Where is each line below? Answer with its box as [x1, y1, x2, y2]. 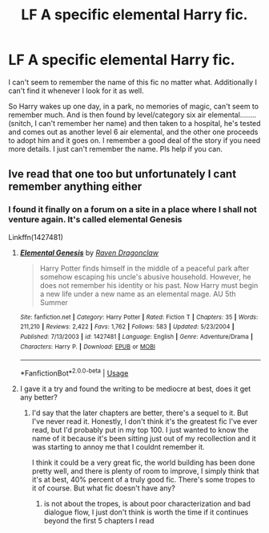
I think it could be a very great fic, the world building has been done [31, 458, 255, 467]
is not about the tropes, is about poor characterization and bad [43, 498, 251, 508]
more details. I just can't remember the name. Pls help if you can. [8, 144, 223, 153]
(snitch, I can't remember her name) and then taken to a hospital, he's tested [8, 118, 261, 128]
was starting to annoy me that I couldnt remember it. [31, 441, 206, 451]
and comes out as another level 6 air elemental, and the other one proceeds [8, 127, 259, 136]
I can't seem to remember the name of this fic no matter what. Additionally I [8, 77, 258, 87]
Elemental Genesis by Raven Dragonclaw [19, 247, 159, 258]
